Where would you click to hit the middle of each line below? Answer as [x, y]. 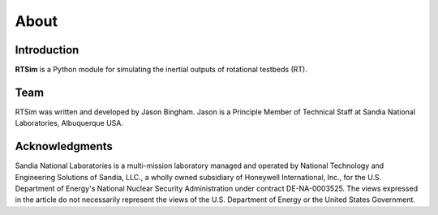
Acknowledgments [64, 146]
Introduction [47, 50]
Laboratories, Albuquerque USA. [69, 123]
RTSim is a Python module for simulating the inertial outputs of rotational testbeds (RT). [161, 70]
